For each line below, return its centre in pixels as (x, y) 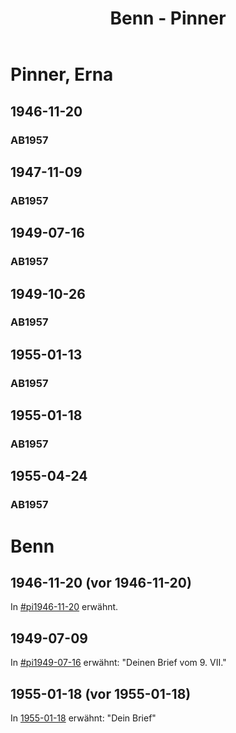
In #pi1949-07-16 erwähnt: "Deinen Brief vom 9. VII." (118, 663)
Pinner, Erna (62, 74)
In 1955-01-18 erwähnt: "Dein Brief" (83, 718)
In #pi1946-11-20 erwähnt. (64, 607)
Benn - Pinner (168, 18)
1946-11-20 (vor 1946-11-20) (101, 582)
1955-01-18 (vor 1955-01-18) (101, 693)
